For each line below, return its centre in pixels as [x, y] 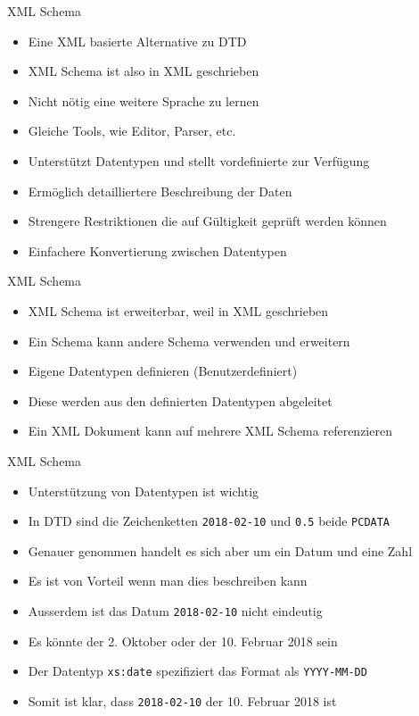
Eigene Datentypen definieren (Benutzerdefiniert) [163, 371]
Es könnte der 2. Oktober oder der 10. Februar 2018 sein [183, 641]
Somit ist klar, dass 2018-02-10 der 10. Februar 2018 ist [182, 700]
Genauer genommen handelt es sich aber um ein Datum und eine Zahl [220, 550]
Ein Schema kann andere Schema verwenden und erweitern [189, 341]
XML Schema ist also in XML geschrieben [144, 71]
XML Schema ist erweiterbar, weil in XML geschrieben [178, 310]
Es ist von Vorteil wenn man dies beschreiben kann [168, 581]
